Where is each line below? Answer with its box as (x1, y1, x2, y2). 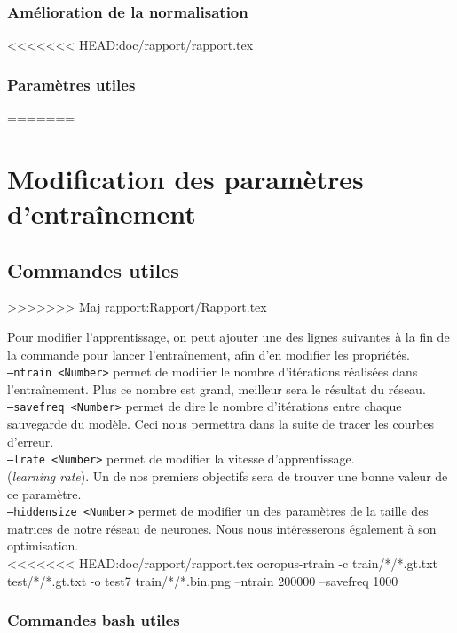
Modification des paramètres (7, 160, 364, 196)
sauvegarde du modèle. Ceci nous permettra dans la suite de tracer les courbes (7, 415, 434, 433)
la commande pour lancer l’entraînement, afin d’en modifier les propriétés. (7, 344, 410, 363)
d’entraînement (7, 195, 196, 231)
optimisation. (7, 536, 79, 555)
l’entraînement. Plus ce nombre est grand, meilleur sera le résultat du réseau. (7, 379, 426, 398)
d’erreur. (7, 431, 54, 450)
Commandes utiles (7, 256, 179, 283)
